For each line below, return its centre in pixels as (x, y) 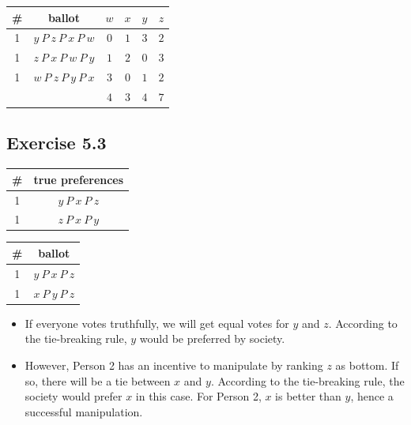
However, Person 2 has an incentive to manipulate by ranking (174, 365)
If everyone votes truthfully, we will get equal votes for (157, 323)
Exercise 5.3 (57, 143)
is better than (308, 396)
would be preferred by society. (212, 338)
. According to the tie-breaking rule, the (307, 380)
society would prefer (74, 396)
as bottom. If (367, 365)
